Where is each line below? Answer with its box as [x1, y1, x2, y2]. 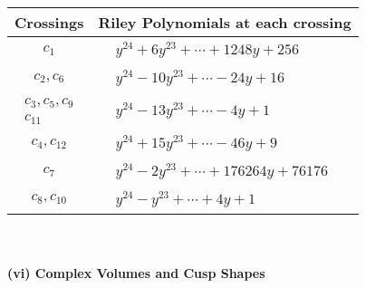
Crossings [14, 12, 84, 33]
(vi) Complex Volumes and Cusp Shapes [7, 264, 265, 283]
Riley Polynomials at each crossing [98, 12, 352, 33]
